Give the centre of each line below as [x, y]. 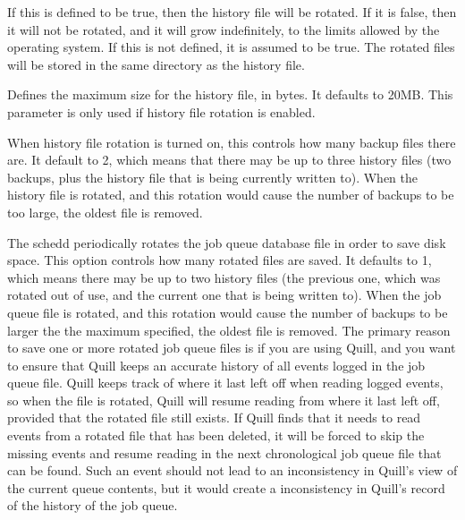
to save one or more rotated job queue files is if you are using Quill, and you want [232, 348]
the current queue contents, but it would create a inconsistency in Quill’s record [226, 487]
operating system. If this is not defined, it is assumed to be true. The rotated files [231, 47]
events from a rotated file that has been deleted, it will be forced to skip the [216, 435]
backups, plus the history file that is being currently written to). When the [213, 177]
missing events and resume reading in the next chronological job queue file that [224, 452]
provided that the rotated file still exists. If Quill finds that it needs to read [214, 418]
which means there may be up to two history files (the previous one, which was [224, 277]
